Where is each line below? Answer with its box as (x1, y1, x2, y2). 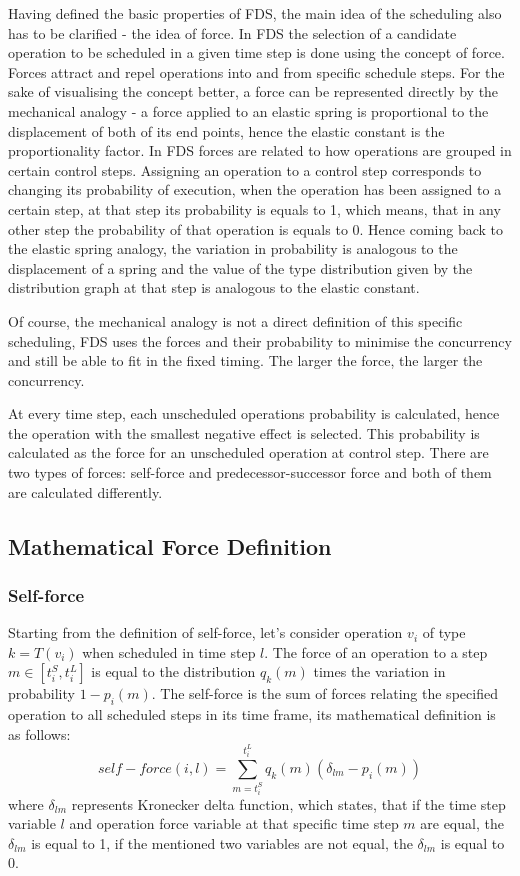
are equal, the (420, 813, 504, 834)
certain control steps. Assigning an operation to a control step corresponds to (8, 159, 482, 180)
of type (422, 622, 466, 643)
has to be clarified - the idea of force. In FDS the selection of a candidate (8, 22, 457, 43)
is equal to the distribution (91, 661, 256, 682)
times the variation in (313, 661, 446, 682)
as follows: (8, 723, 71, 744)
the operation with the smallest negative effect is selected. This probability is (8, 422, 480, 443)
